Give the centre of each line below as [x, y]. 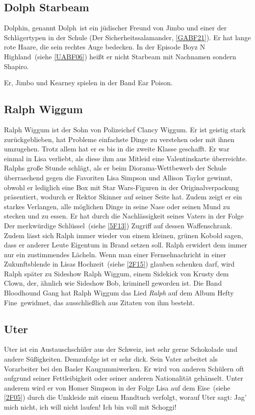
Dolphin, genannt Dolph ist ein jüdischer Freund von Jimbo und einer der [115, 28]
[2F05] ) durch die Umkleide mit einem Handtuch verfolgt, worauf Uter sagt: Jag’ [125, 397]
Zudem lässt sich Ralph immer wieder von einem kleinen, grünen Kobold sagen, [124, 235]
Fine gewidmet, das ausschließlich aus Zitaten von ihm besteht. [100, 302]
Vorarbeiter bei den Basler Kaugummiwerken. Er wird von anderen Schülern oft [124, 368]
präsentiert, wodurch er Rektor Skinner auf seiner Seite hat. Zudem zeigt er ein [123, 197]
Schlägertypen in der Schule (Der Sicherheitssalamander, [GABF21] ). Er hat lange [127, 37]
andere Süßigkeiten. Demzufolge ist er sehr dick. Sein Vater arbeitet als [111, 359]
